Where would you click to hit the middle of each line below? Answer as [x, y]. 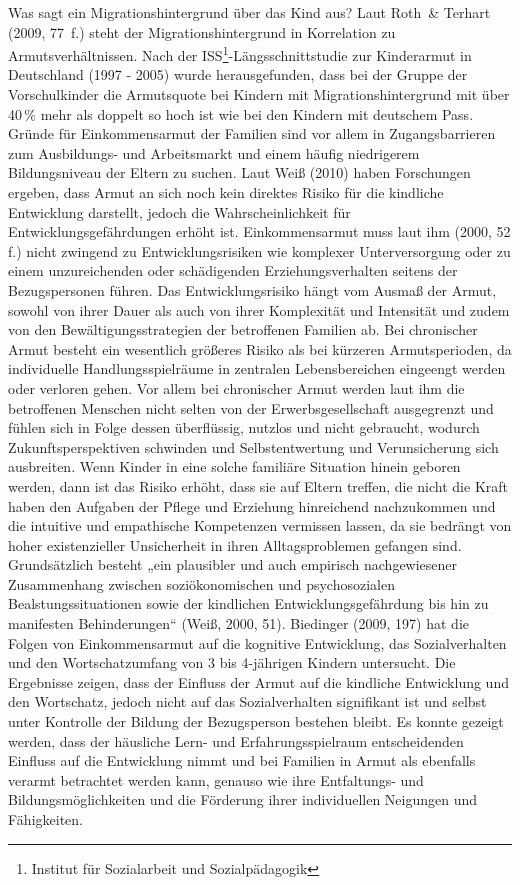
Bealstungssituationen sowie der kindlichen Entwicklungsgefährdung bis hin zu [248, 603]
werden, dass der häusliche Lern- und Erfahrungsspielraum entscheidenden [236, 740]
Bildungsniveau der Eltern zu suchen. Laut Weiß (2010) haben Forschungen [239, 172]
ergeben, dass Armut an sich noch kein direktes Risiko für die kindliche [226, 192]
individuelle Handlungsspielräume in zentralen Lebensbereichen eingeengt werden [257, 368]
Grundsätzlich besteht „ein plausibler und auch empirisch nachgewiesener [233, 564]
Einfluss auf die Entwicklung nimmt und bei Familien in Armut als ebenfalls [242, 760]
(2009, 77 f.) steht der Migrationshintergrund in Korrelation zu [202, 31]
